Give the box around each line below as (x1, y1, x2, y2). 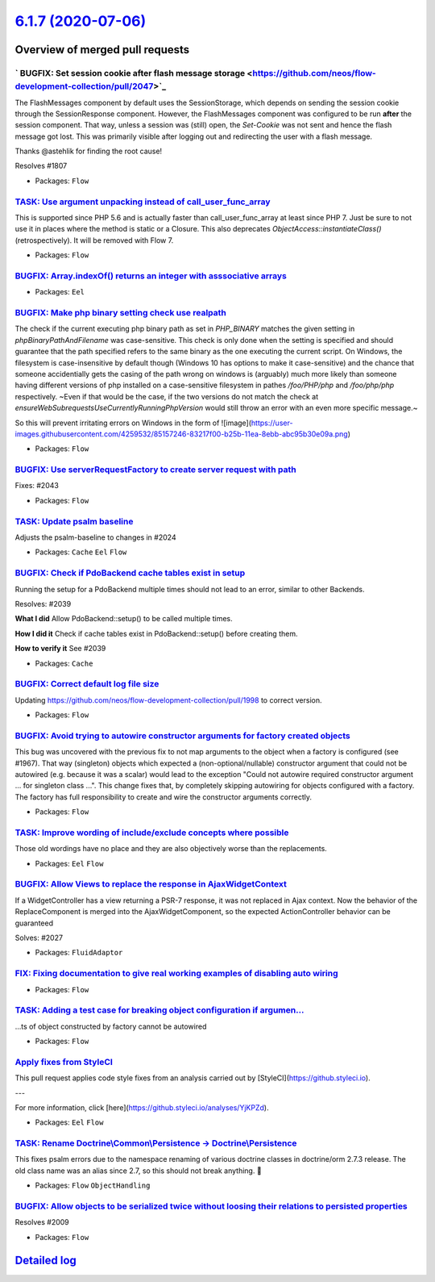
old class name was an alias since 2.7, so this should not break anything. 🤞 (14, 1166, 262, 1176)
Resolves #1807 (14, 161, 68, 171)
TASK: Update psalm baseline (14, 516, 134, 527)
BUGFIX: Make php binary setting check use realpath (14, 307, 227, 319)
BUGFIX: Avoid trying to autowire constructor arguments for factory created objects (14, 730, 350, 741)
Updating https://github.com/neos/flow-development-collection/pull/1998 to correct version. (14, 695, 322, 705)
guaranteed (14, 918, 54, 928)
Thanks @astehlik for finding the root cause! (14, 146, 163, 157)
